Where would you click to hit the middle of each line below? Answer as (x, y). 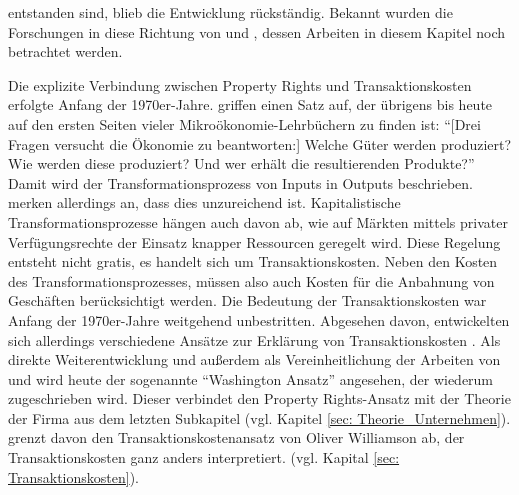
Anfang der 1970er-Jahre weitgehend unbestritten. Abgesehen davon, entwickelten (259, 319)
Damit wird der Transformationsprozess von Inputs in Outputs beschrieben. (240, 182)
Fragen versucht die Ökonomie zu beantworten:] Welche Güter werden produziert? (260, 143)
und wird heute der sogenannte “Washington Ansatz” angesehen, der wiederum (251, 378)
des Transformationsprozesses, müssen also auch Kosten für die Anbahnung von (251, 280)
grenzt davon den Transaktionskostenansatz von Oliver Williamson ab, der (236, 437)
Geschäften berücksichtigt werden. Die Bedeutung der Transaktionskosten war (247, 300)
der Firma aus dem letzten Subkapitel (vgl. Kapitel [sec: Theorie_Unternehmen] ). (259, 417)
